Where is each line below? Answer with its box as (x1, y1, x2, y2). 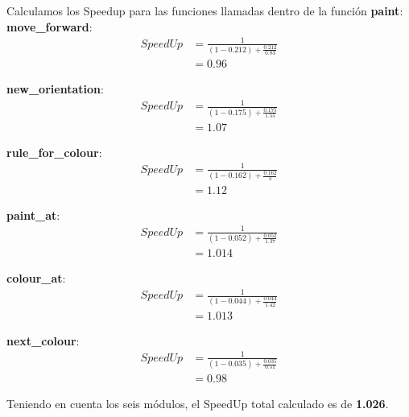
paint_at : (6, 206, 60, 223)
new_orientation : (6, 81, 104, 97)
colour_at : (6, 270, 66, 286)
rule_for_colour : (6, 143, 102, 160)
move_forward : (6, 18, 93, 35)
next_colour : (6, 332, 80, 349)
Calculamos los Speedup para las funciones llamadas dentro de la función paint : (6, 2, 403, 19)
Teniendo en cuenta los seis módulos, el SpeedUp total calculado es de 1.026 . (6, 395, 389, 412)
